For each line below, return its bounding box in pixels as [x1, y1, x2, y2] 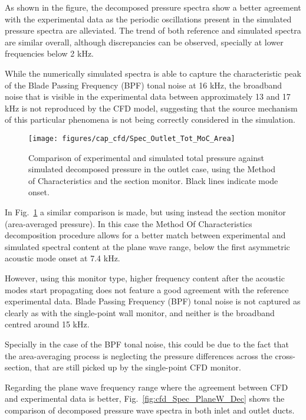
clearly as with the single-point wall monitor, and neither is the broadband [5, 306, 275, 319]
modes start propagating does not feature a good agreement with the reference [5, 283, 289, 296]
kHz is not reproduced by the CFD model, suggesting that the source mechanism [5, 101, 298, 114]
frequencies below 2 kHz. [5, 47, 94, 60]
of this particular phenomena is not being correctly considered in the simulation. [5, 113, 295, 126]
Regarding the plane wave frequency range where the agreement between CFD [5, 380, 288, 393]
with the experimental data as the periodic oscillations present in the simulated [5, 12, 292, 25]
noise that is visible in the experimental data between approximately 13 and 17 [5, 90, 291, 103]
